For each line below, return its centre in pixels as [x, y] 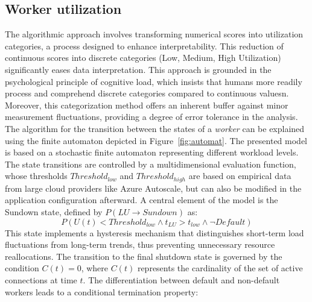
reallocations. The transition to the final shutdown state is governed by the [144, 256]
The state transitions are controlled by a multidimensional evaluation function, [151, 164]
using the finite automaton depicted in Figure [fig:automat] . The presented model [156, 140]
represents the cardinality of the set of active [220, 268]
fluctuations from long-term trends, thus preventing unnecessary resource [140, 244]
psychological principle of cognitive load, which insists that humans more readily [154, 81]
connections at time [41, 279]
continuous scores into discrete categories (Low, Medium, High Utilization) [143, 58]
